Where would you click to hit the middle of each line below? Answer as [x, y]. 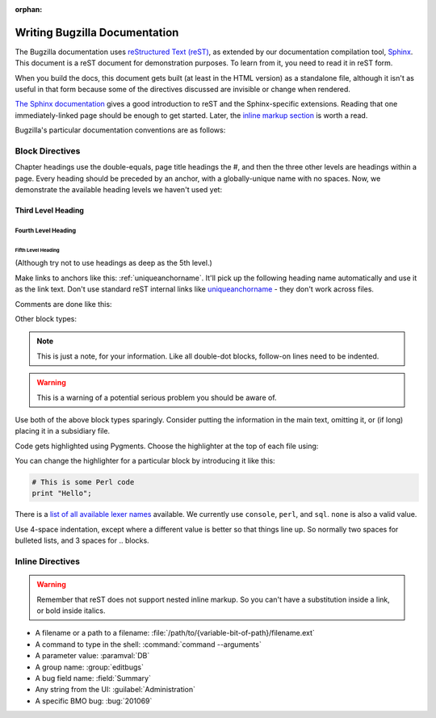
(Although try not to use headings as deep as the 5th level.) [114, 263]
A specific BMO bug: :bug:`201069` [94, 701]
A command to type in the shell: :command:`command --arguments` [148, 644]
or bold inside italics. [71, 611]
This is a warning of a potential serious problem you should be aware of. [157, 397]
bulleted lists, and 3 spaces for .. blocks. [82, 540]
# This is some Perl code [83, 482]
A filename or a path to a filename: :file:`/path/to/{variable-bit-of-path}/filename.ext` [175, 633]
